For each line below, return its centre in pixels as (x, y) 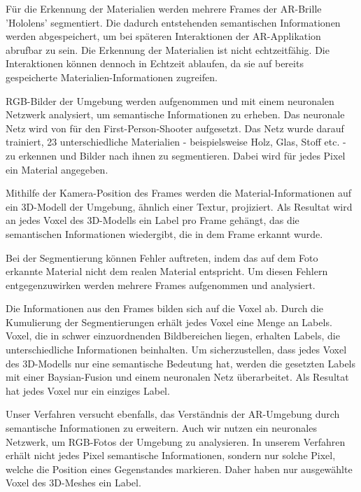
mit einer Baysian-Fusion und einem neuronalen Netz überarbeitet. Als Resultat (177, 377)
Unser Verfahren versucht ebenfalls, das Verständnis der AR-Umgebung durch (173, 414)
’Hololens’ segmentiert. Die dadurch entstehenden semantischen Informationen (173, 22)
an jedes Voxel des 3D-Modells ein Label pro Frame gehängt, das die (153, 220)
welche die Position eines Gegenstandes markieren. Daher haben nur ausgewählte (179, 469)
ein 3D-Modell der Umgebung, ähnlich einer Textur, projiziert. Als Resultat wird (179, 206)
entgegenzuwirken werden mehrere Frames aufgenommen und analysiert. (161, 284)
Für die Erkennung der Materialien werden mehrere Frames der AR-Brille (164, 8)
